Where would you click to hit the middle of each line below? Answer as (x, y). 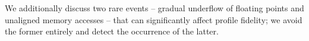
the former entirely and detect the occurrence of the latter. (112, 31)
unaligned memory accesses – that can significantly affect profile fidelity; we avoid (154, 19)
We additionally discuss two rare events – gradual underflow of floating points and (154, 8)
